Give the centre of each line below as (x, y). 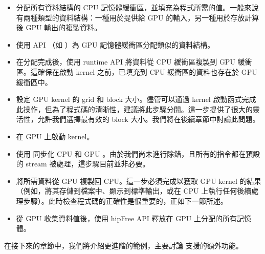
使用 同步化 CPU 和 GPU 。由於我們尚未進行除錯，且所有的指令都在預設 (138, 153)
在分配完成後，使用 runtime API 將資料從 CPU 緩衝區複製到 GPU (126, 62)
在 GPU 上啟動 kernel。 (55, 136)
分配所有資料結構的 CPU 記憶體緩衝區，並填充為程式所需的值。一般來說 (137, 7)
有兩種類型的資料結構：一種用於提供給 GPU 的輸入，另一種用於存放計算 (138, 17)
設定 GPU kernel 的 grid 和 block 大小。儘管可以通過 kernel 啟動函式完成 (136, 99)
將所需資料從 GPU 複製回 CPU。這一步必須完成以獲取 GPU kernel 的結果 (139, 181)
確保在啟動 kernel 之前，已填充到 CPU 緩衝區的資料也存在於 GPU (147, 71)
